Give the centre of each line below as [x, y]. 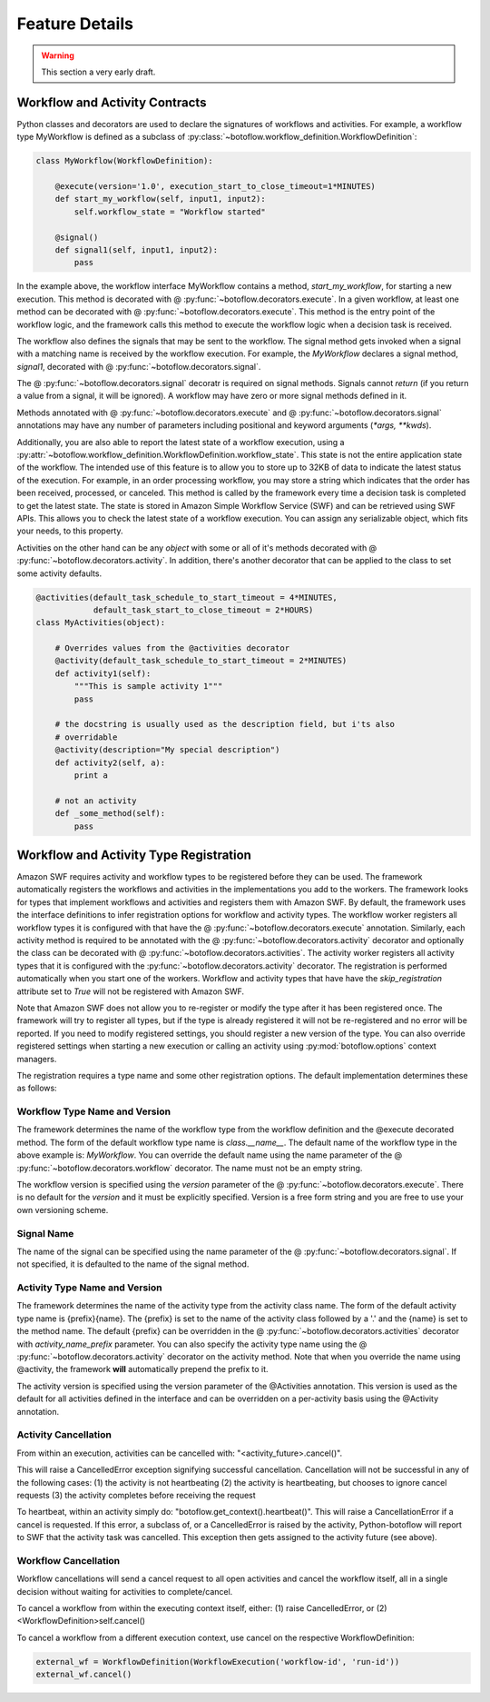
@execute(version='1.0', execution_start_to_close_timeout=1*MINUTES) [216, 186]
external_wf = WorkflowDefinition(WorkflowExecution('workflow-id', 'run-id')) [218, 1662]
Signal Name [45, 1233]
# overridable [86, 737]
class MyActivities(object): [101, 623]
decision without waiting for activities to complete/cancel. [125, 1591]
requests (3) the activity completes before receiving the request [136, 1495]
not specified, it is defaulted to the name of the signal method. [133, 1264]
